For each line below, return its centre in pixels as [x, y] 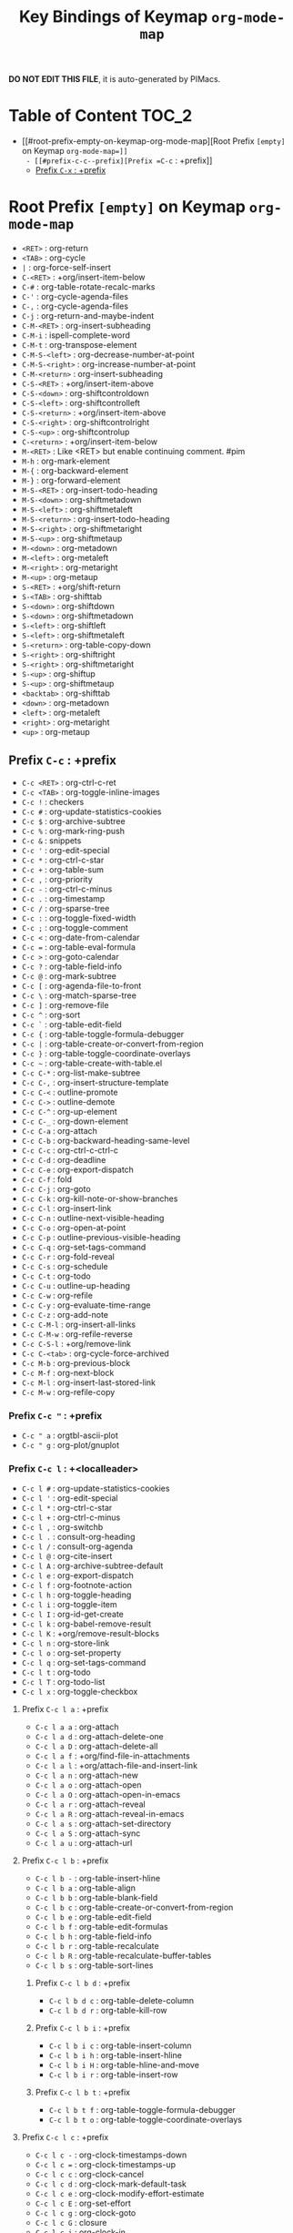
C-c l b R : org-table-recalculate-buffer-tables [123, 1956]
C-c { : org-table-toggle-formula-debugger [103, 1034]
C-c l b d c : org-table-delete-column [121, 2001]
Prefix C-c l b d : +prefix [83, 1983]
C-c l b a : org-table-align [85, 1888]
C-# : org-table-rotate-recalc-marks [88, 287]
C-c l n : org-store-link [66, 1643]
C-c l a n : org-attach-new [86, 1775]
